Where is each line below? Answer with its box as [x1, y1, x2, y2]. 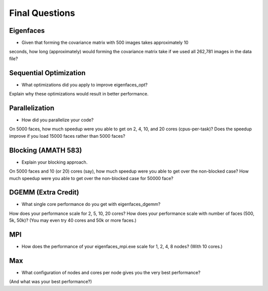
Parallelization [9, 103, 55, 112]
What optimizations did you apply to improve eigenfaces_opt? [21, 82, 148, 88]
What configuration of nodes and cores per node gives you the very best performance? [21, 270, 201, 276]
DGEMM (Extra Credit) [9, 188, 79, 196]
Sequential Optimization [9, 69, 86, 77]
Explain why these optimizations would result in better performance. [9, 91, 149, 97]
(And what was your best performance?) [9, 279, 92, 285]
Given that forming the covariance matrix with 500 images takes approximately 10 [21, 40, 189, 46]
